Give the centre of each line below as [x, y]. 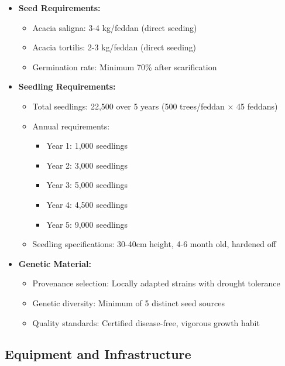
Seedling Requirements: [67, 86]
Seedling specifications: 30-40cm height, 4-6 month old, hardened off [154, 244]
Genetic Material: [55, 263]
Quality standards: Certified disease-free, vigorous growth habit [146, 322]
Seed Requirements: [59, 8]
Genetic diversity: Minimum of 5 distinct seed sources [128, 302]
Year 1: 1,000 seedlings [87, 146]
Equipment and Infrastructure [98, 354]
